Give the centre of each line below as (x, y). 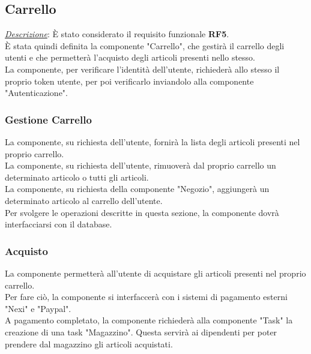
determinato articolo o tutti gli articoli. (77, 177)
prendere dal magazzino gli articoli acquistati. (89, 343)
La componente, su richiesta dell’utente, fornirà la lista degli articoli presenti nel (152, 141)
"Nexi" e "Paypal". (38, 308)
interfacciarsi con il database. (59, 224)
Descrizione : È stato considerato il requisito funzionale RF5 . (117, 34)
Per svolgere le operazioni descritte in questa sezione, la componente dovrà (142, 212)
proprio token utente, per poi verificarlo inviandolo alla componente (129, 81)
